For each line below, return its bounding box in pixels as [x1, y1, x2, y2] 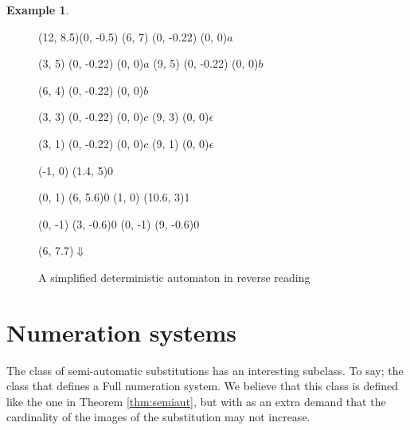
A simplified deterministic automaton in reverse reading [38, 268, 310, 285]
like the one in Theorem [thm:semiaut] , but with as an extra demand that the [6, 393, 386, 409]
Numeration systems [6, 315, 236, 348]
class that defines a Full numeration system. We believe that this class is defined [6, 377, 399, 394]
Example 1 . [6, 2, 69, 18]
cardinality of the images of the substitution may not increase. [6, 408, 310, 425]
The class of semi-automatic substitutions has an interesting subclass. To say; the [6, 362, 404, 378]
